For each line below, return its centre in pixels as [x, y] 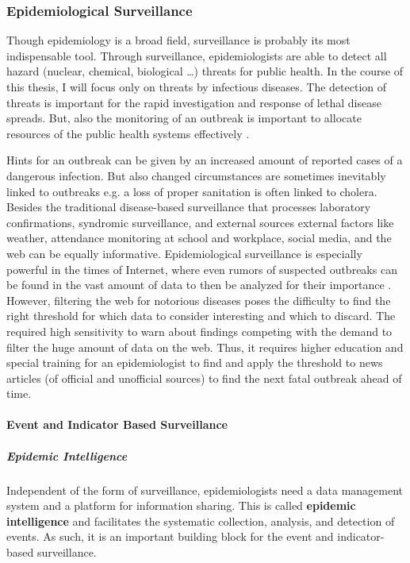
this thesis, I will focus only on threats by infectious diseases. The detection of [197, 87]
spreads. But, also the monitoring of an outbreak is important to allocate [184, 118]
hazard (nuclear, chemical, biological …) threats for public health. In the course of [205, 71]
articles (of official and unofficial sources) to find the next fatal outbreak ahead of [204, 378]
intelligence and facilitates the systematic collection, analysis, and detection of [201, 521]
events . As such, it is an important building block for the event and [170, 536]
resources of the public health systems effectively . [128, 133]
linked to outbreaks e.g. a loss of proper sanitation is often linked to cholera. [192, 191]
